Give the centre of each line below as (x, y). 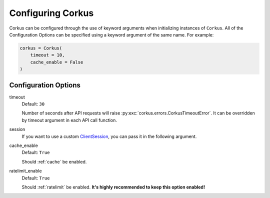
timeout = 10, (47, 55)
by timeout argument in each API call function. (69, 120)
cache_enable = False (57, 62)
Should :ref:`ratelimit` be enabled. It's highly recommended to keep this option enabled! (113, 187)
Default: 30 (33, 104)
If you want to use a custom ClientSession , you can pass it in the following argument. (109, 136)
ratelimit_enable (25, 171)
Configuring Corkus (51, 13)
